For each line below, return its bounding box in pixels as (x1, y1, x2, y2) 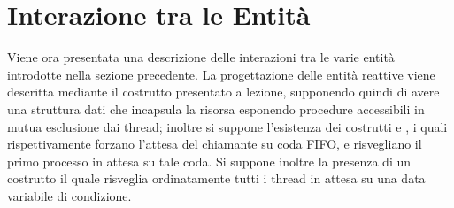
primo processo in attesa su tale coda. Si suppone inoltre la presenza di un (7, 151, 412, 170)
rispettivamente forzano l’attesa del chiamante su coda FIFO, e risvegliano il (7, 135, 422, 153)
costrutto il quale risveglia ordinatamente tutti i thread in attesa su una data (7, 169, 426, 188)
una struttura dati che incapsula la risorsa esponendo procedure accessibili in (7, 99, 425, 118)
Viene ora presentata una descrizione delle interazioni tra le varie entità (7, 48, 395, 66)
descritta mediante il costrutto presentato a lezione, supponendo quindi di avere (7, 82, 440, 101)
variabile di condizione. (7, 186, 132, 204)
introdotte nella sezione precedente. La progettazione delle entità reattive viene (7, 65, 435, 83)
